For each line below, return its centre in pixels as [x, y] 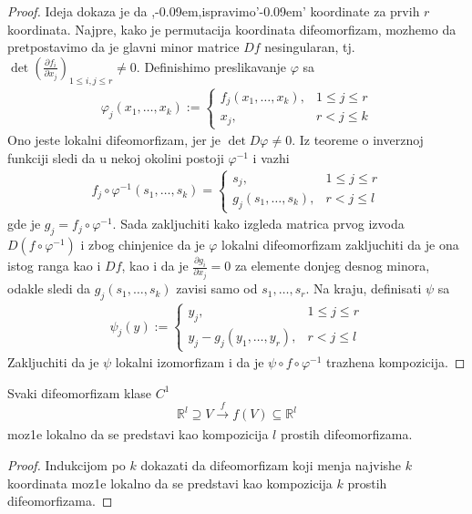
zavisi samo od [217, 288]
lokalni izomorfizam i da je [190, 362]
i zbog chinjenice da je [143, 244]
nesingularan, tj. [310, 47]
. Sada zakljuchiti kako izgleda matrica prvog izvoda [258, 224]
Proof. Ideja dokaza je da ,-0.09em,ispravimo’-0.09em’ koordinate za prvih [214, 11]
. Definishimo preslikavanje [211, 66]
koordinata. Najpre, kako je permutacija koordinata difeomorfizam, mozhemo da [232, 29]
